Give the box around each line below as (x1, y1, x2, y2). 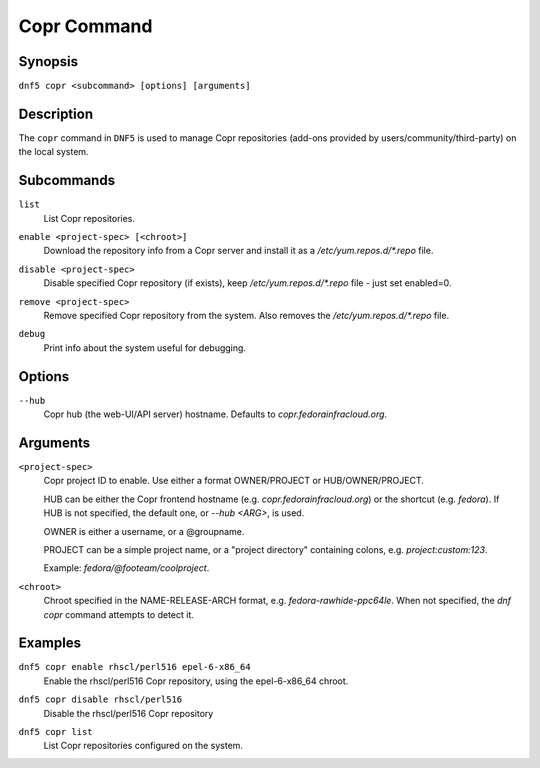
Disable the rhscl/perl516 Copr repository (43, 707, 214, 719)
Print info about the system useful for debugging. (43, 341, 247, 354)
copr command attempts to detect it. (43, 608, 195, 620)
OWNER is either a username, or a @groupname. (43, 525, 245, 537)
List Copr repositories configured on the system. (43, 740, 244, 752)
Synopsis (18, 53, 79, 70)
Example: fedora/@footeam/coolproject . (43, 562, 210, 574)
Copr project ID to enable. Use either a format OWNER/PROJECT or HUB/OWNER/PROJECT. (43, 475, 425, 487)
